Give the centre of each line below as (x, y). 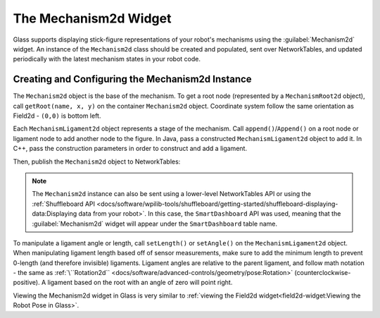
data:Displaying (55, 214)
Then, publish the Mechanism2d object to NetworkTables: (97, 161)
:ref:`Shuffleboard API (63, 204)
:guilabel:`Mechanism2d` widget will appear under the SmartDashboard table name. (155, 224)
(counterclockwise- (323, 273)
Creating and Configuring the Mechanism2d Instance (133, 79)
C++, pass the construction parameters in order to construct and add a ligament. (130, 149)
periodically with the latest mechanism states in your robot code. (107, 59)
